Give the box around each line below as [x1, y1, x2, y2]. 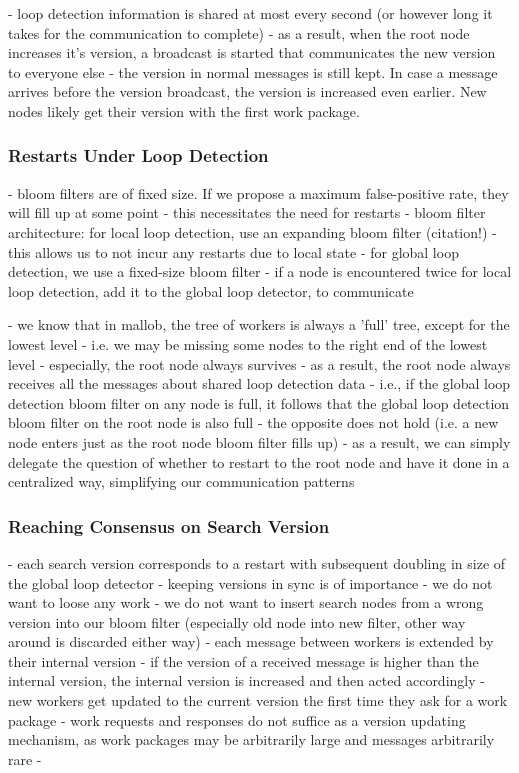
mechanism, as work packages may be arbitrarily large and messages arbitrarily [8, 729, 495, 750]
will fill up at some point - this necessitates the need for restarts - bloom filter [8, 202, 486, 223]
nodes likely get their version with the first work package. [8, 100, 360, 121]
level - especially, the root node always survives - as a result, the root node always [8, 353, 511, 374]
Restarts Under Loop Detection [8, 143, 269, 168]
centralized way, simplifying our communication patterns [8, 471, 355, 492]
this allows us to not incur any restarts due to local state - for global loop [8, 241, 459, 262]
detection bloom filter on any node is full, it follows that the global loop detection [8, 392, 510, 413]
